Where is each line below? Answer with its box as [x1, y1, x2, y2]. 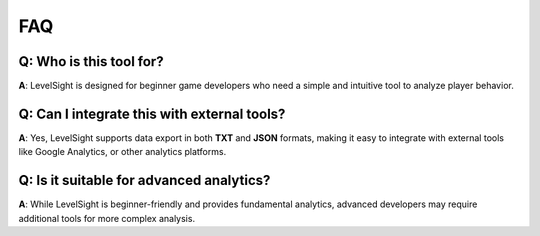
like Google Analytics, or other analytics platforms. [18, 146, 227, 158]
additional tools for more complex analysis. [18, 212, 195, 224]
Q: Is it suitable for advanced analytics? [18, 172, 271, 189]
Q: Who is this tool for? [18, 53, 164, 70]
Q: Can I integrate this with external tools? [18, 105, 286, 122]
